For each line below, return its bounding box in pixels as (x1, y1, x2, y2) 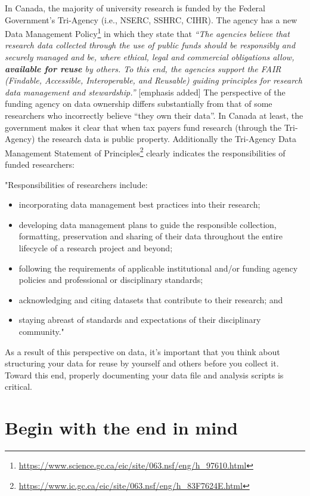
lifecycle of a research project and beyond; (18, 242, 173, 254)
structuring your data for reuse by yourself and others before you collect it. (5, 357, 279, 369)
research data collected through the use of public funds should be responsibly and (5, 39, 296, 51)
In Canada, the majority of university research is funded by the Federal (5, 2, 265, 14)
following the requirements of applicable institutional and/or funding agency (18, 261, 298, 274)
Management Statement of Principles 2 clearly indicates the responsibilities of (5, 144, 286, 159)
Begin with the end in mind (5, 415, 238, 440)
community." (18, 325, 64, 337)
